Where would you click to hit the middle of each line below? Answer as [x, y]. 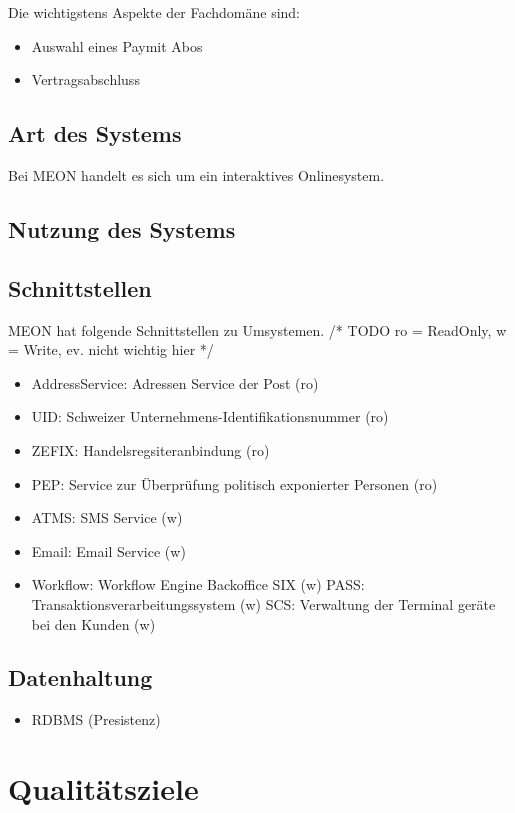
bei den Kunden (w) [93, 623]
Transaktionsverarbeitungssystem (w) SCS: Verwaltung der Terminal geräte [263, 603]
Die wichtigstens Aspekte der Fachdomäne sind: [154, 12]
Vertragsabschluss [85, 79]
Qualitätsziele [103, 788]
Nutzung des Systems [122, 228]
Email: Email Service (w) [108, 550]
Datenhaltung [80, 677]
